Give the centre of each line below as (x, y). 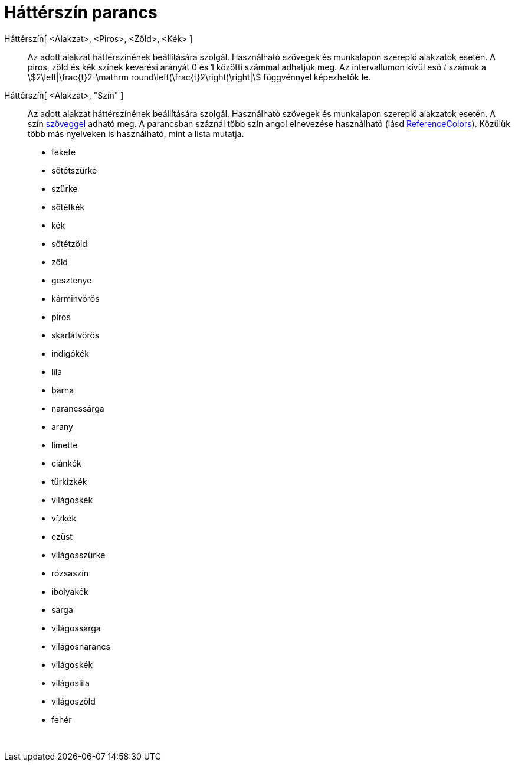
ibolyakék (70, 591)
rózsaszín (70, 573)
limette (65, 445)
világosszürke (78, 555)
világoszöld (73, 701)
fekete (64, 152)
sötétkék (68, 207)
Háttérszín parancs (81, 12)
